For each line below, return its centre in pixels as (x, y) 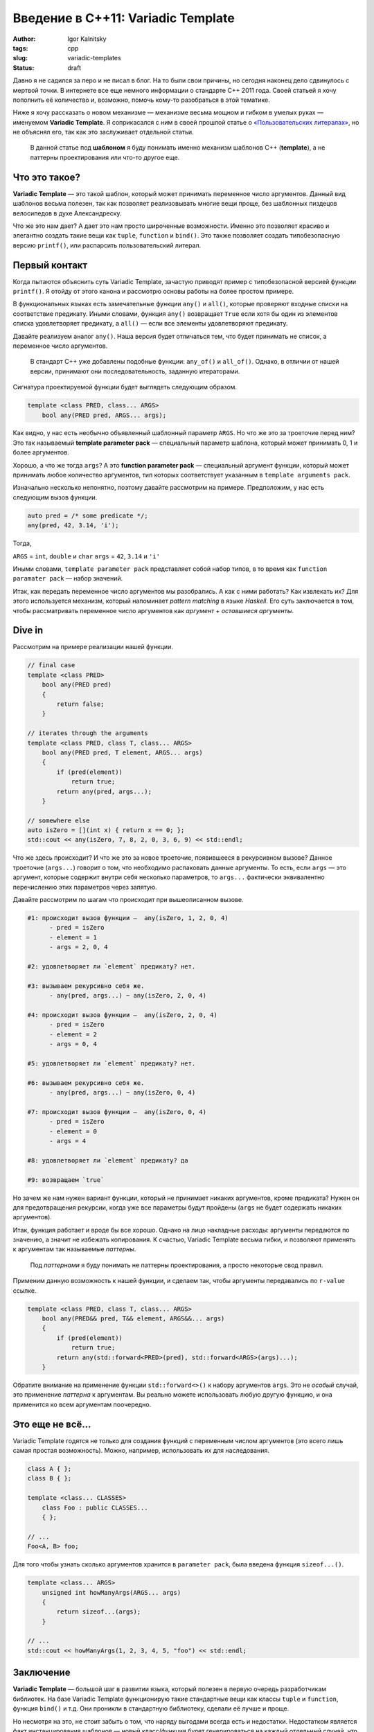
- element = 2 (73, 1034)
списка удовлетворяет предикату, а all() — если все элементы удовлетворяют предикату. (150, 324)
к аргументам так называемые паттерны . (74, 1249)
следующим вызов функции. (55, 497)
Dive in (28, 630)
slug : (20, 58)
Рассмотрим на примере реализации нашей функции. (93, 647)
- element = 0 (73, 1131)
